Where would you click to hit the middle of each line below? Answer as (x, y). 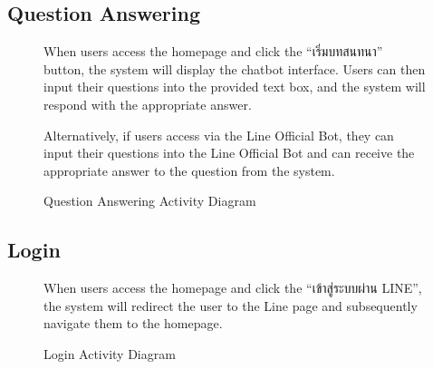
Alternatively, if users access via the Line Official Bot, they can (219, 135)
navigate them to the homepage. (133, 323)
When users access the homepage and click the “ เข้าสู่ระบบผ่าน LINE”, (233, 288)
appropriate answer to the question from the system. (189, 170)
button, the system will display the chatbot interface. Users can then (235, 68)
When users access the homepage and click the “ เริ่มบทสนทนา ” (213, 51)
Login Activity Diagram (110, 353)
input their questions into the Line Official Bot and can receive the (229, 153)
